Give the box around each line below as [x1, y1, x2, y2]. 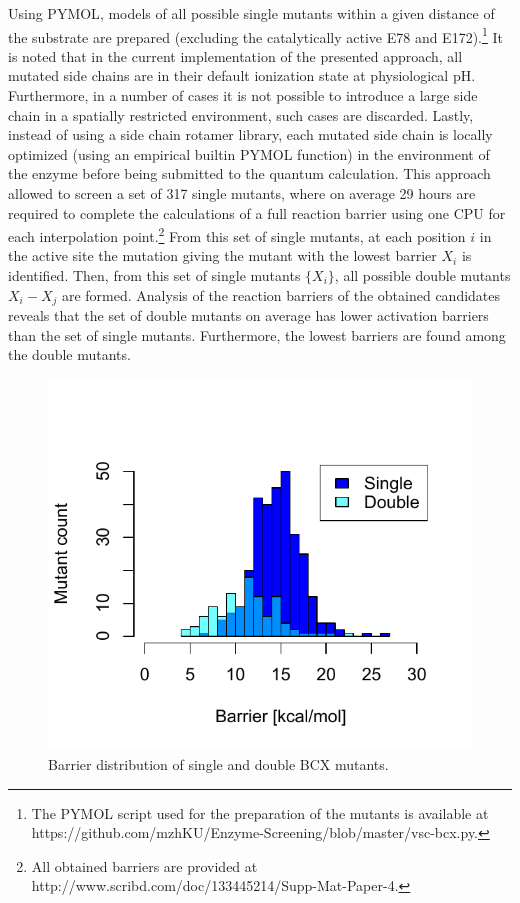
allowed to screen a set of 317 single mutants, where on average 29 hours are [8, 183, 476, 203]
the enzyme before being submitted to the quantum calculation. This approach [8, 163, 491, 184]
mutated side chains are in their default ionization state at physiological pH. [8, 65, 476, 86]
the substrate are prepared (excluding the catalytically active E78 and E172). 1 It [8, 23, 504, 47]
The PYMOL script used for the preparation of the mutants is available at [31, 802, 489, 823]
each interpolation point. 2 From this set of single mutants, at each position [8, 223, 466, 246]
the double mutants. [8, 344, 131, 365]
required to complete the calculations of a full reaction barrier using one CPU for [8, 202, 506, 223]
